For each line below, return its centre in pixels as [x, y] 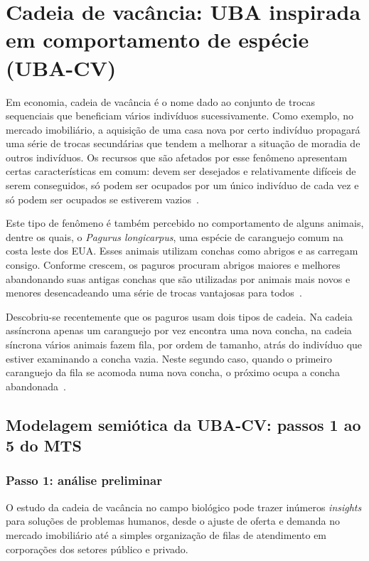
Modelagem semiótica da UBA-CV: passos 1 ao [183, 424]
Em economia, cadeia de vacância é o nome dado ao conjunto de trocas [161, 101]
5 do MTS [44, 445]
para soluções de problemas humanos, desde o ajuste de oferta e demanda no [173, 521]
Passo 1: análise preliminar [84, 480]
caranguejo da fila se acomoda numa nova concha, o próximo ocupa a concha [173, 372]
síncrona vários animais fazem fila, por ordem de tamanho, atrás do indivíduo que [184, 344]
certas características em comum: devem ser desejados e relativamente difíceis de [181, 171]
